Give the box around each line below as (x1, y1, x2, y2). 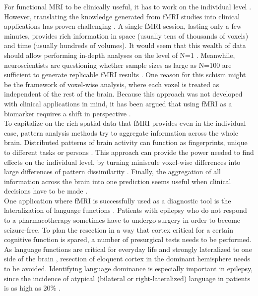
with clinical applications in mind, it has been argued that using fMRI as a (4, 98, 232, 108)
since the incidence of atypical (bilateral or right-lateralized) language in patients (4, 273, 251, 283)
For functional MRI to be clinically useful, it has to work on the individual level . (4, 1, 252, 11)
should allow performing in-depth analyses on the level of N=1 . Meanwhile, (4, 49, 235, 60)
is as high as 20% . (4, 283, 61, 293)
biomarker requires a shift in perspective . (4, 108, 131, 118)
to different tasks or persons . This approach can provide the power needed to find (4, 147, 254, 157)
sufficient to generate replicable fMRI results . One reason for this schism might (4, 69, 246, 80)
